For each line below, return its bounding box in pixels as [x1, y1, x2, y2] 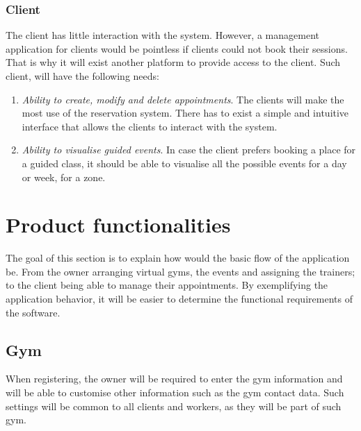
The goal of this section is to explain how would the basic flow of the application [6, 251, 350, 265]
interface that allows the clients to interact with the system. [22, 119, 278, 133]
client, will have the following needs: [6, 69, 159, 83]
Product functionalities [6, 210, 231, 239]
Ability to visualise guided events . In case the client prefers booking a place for [22, 142, 356, 157]
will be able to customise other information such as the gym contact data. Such [6, 385, 344, 400]
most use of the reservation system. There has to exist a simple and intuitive [22, 105, 349, 120]
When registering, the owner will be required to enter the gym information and [6, 371, 343, 386]
